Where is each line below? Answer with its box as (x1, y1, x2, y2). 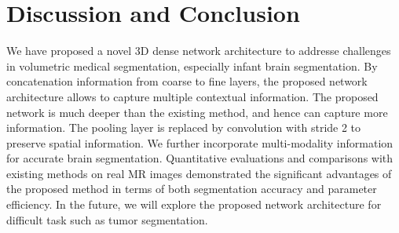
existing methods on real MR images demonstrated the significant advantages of (6, 165, 392, 181)
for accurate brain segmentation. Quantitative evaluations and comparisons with (6, 150, 394, 166)
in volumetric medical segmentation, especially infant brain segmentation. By (6, 57, 378, 74)
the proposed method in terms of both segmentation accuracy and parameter (6, 180, 377, 197)
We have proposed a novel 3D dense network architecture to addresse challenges (6, 42, 391, 59)
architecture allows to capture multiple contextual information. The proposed (6, 88, 379, 104)
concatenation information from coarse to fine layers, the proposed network (6, 73, 368, 89)
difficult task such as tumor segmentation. (6, 211, 208, 228)
